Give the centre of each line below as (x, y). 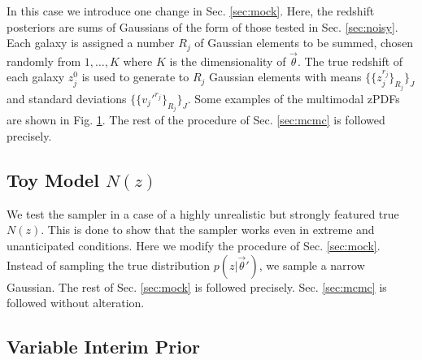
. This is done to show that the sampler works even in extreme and (208, 230)
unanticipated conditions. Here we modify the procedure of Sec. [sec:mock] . (194, 245)
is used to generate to (135, 77)
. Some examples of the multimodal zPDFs (294, 98)
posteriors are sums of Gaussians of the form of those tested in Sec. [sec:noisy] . (202, 26)
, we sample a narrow (312, 265)
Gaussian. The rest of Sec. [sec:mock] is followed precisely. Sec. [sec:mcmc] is (197, 286)
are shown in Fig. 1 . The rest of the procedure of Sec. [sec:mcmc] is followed (196, 120)
